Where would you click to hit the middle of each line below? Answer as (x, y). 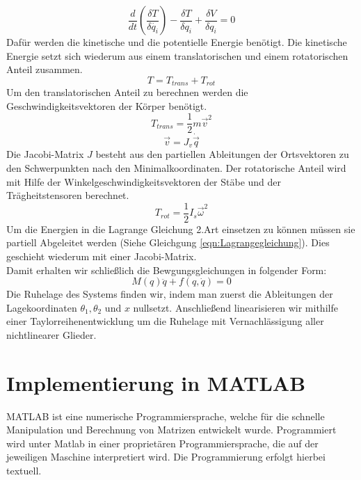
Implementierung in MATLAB (156, 382)
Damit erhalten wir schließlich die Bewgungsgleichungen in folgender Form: (167, 270)
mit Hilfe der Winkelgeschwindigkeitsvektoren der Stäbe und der (144, 181)
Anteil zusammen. (45, 69)
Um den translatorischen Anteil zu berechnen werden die (127, 92)
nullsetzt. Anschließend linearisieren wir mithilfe (235, 307)
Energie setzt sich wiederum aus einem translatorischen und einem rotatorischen (177, 55)
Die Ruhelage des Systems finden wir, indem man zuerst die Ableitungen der (170, 294)
